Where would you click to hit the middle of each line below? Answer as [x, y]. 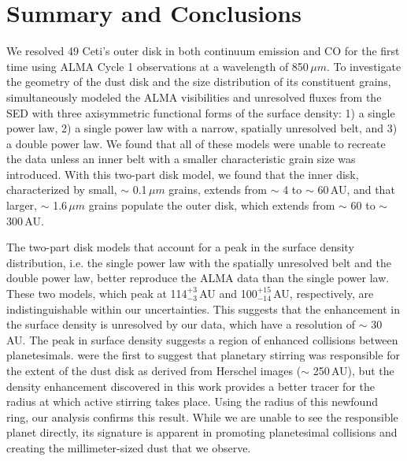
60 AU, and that [356, 190]
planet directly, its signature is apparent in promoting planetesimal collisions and [202, 432]
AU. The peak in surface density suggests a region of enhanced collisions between [202, 339]
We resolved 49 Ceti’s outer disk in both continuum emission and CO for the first [203, 51]
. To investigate [364, 66]
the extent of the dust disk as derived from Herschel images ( [154, 370]
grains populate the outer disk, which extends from [212, 205]
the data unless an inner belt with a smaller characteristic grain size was [181, 159]
